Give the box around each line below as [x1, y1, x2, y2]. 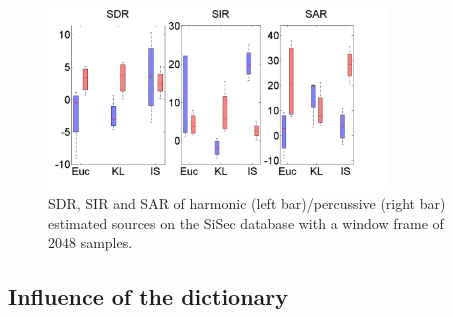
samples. [80, 232, 133, 253]
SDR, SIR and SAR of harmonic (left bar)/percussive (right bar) [48, 192, 446, 213]
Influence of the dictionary [8, 281, 289, 312]
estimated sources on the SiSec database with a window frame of [48, 212, 444, 233]
